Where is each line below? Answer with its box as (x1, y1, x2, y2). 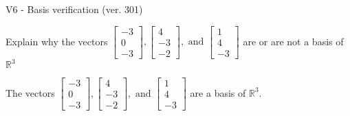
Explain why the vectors (6, 34, 108, 48)
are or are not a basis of (243, 34, 344, 48)
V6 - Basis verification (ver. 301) (6, 2, 143, 16)
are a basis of (190, 85, 246, 100)
